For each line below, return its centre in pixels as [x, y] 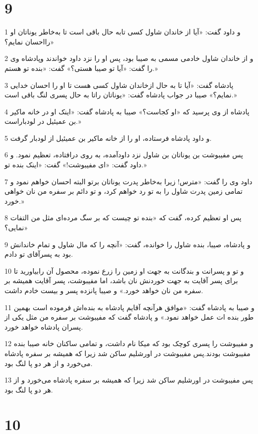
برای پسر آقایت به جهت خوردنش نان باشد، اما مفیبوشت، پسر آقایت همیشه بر [121, 280]
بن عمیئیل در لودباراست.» [43, 121]
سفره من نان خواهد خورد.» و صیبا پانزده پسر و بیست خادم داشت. [104, 290]
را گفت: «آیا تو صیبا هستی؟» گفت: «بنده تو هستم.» [81, 68]
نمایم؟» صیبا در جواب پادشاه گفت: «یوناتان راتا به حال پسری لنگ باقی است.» [121, 95]
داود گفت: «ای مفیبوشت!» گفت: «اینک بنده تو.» [76, 165]
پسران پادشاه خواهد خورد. [44, 326]
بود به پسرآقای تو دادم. [39, 254]
